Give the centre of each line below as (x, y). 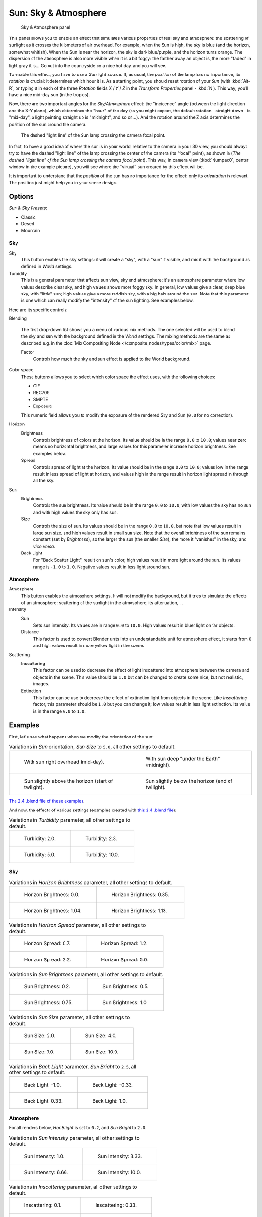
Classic (28, 217)
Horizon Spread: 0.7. (47, 943)
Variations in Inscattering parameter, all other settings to (73, 1187)
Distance (30, 632)
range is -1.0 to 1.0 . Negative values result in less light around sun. (102, 567)
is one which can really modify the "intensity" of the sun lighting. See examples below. (107, 301)
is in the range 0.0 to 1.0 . (59, 711)
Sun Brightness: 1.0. (125, 1003)
